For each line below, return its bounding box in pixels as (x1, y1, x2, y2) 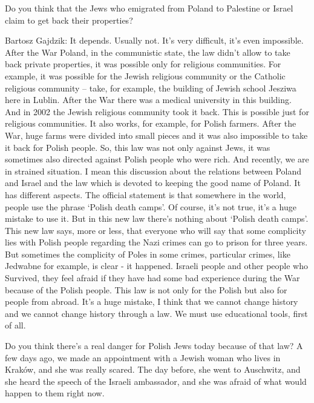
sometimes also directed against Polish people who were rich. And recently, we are (5, 153, 309, 165)
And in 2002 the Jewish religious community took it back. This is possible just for (5, 105, 309, 118)
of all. (5, 319, 26, 331)
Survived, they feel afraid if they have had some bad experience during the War (5, 271, 300, 284)
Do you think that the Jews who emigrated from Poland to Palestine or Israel (5, 2, 293, 14)
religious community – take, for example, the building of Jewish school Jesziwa (5, 81, 296, 94)
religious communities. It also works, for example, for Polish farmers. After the (5, 117, 296, 130)
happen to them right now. (5, 387, 105, 399)
